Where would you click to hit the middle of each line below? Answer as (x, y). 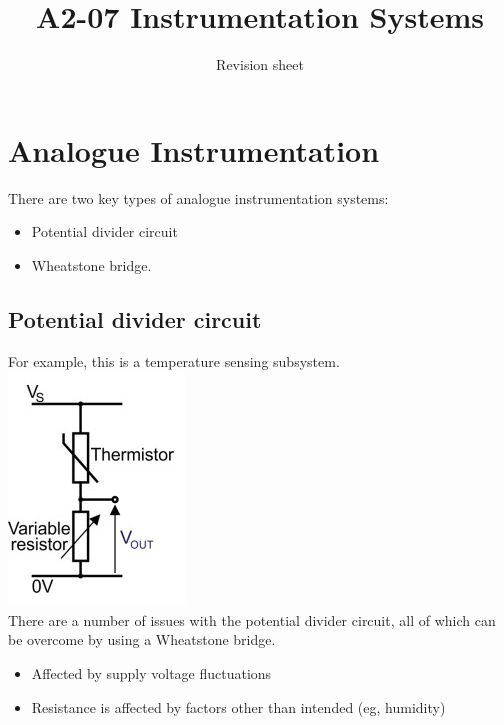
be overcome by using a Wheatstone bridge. (142, 639)
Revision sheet (260, 64)
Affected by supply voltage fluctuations (151, 673)
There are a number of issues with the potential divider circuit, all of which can (252, 619)
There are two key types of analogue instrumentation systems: (198, 197)
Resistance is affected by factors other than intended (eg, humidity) (238, 706)
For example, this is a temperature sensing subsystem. (174, 360)
